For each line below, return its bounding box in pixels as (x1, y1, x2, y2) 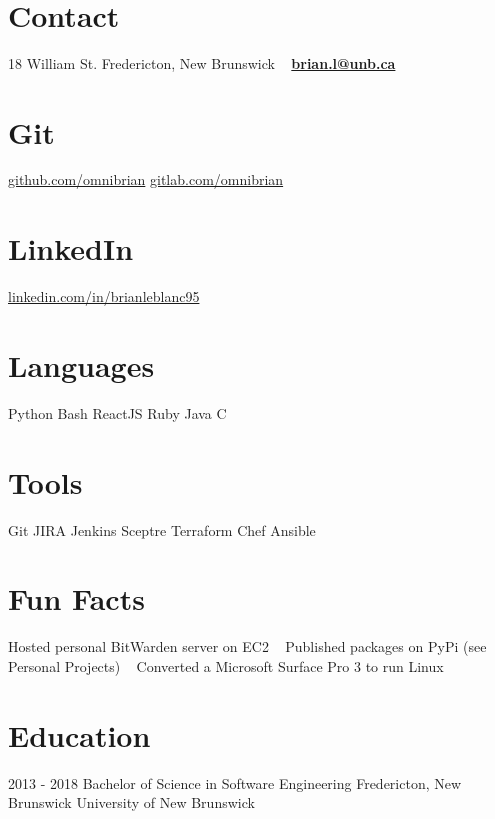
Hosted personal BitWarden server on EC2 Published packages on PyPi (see (8, 636, 487, 657)
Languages (8, 344, 155, 385)
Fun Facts (8, 578, 145, 619)
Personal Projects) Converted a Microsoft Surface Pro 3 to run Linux (8, 655, 444, 676)
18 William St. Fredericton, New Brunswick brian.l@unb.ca (8, 52, 396, 73)
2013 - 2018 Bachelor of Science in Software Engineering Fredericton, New (8, 772, 462, 793)
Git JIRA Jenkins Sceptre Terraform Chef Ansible (8, 519, 316, 540)
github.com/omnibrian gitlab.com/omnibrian (8, 169, 284, 190)
